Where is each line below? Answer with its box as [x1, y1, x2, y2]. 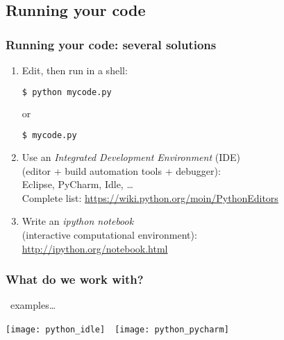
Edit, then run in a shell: [22, 63, 128, 77]
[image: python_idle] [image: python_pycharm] [6, 324, 229, 334]
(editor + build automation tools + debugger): [22, 163, 221, 178]
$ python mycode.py [22, 87, 112, 97]
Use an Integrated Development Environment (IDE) [22, 149, 240, 164]
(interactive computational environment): [22, 227, 197, 241]
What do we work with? [6, 271, 144, 288]
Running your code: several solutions [6, 35, 217, 53]
